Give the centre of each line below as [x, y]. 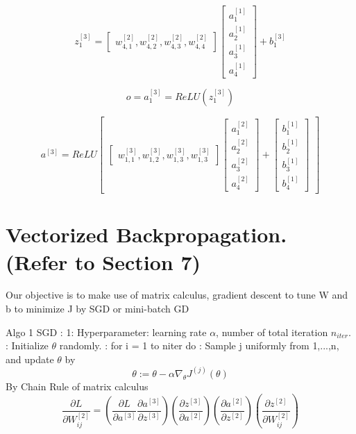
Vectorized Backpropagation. [146, 234]
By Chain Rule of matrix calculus [77, 386]
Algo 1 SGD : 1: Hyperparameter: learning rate [106, 332]
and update [30, 359]
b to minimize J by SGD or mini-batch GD [98, 309]
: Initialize [27, 345]
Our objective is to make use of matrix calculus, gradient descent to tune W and [177, 295]
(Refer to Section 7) [103, 261]
